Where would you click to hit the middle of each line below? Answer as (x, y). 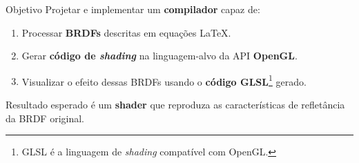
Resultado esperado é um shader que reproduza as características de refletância (175, 105)
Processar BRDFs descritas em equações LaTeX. (126, 32)
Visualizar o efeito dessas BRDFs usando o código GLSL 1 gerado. (164, 80)
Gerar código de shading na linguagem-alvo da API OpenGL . (159, 56)
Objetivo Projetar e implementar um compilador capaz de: (133, 9)
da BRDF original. (45, 118)
